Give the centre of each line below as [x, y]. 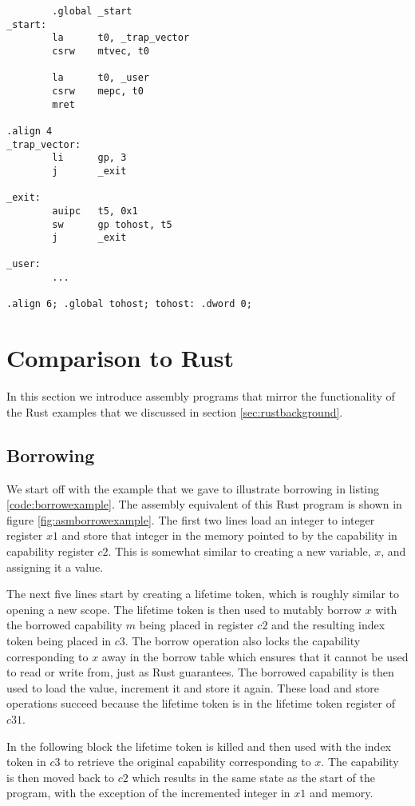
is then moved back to [61, 777]
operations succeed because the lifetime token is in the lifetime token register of [201, 703]
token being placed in [59, 640]
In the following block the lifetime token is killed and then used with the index [199, 746]
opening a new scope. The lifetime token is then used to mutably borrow [184, 609]
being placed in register [196, 625]
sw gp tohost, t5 [112, 224]
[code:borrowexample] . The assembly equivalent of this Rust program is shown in [204, 504]
